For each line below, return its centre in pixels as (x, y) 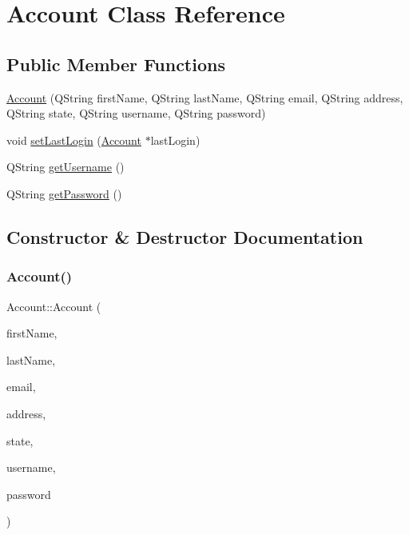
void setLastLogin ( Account (74, 140)
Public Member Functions (116, 64)
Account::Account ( (54, 306)
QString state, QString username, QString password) (136, 113)
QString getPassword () (64, 193)
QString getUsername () (66, 167)
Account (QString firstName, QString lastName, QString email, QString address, (205, 97)
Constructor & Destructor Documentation (185, 236)
